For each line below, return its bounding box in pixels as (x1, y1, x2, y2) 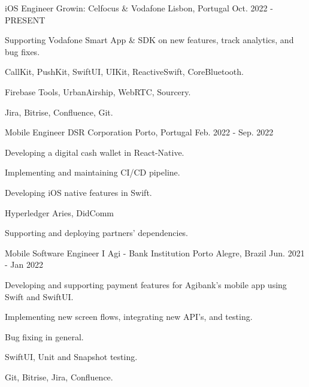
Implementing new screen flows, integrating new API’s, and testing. (5, 310, 253, 323)
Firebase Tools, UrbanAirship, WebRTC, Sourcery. (5, 85, 191, 98)
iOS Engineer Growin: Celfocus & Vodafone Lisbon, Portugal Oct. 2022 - (5, 2, 273, 14)
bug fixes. (5, 45, 40, 58)
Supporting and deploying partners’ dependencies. (5, 226, 189, 239)
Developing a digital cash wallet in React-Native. (5, 146, 184, 158)
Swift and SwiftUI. (5, 290, 74, 303)
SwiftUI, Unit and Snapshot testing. (5, 350, 138, 363)
